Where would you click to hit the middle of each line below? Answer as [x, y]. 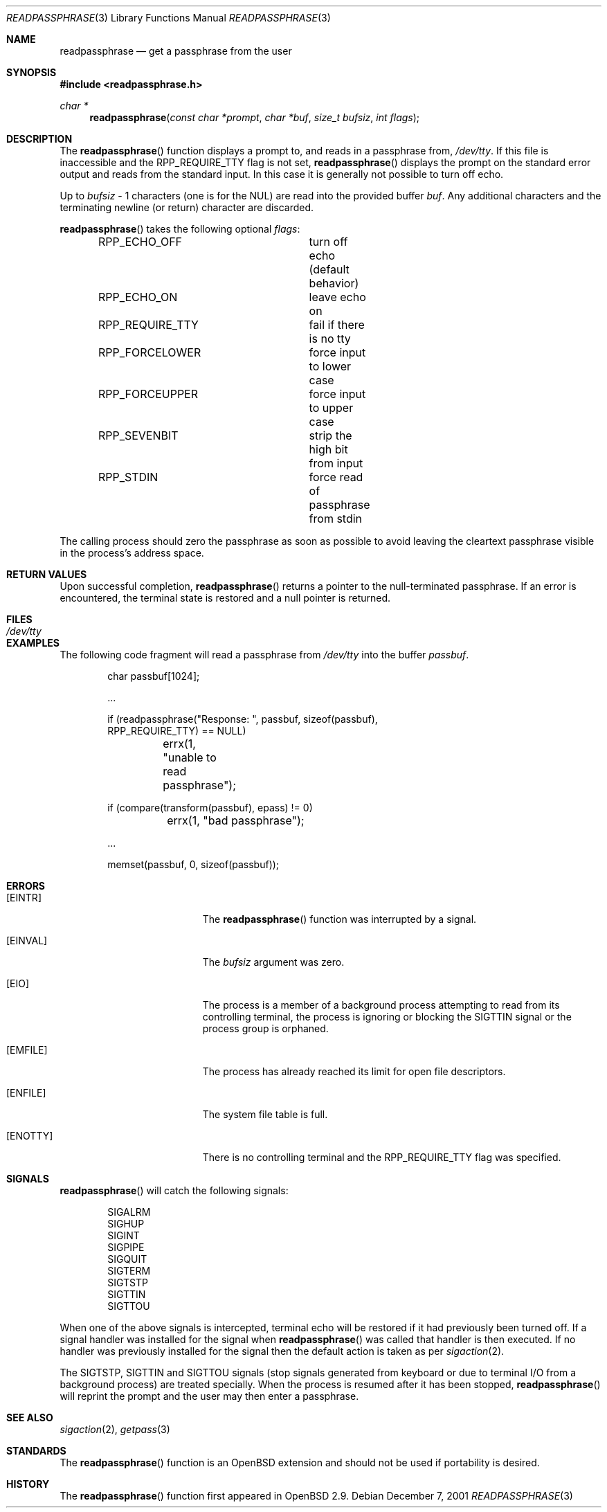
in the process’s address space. [132, 553]
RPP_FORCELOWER [150, 352]
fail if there [337, 325]
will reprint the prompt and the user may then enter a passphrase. [209, 1396]
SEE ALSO [30, 1417]
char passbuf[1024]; [154, 676]
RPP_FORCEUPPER [148, 394]
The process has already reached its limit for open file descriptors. [354, 1071]
